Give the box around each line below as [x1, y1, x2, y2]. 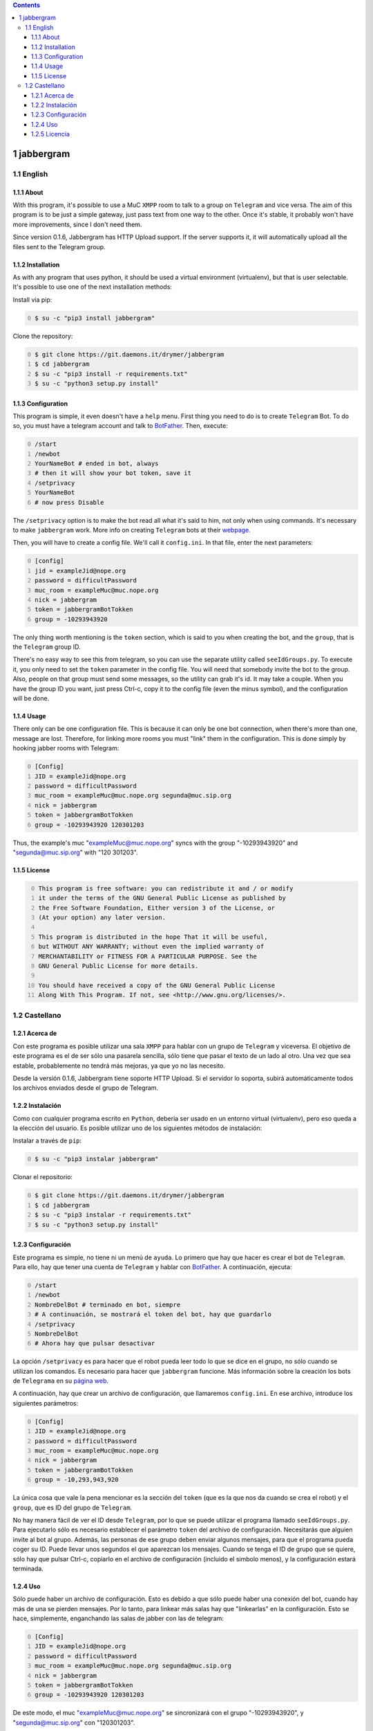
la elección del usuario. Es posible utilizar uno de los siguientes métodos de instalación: [12, 1124, 262, 1132]
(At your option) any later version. [38, 914, 166, 922]
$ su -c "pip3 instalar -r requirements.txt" [35, 1211, 191, 1219]
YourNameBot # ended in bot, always [35, 460, 159, 467]
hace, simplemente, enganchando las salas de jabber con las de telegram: [12, 1614, 224, 1623]
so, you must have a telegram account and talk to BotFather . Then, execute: [12, 422, 228, 430]
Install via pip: [12, 295, 52, 304]
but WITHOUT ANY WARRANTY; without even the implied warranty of [38, 942, 265, 951]
